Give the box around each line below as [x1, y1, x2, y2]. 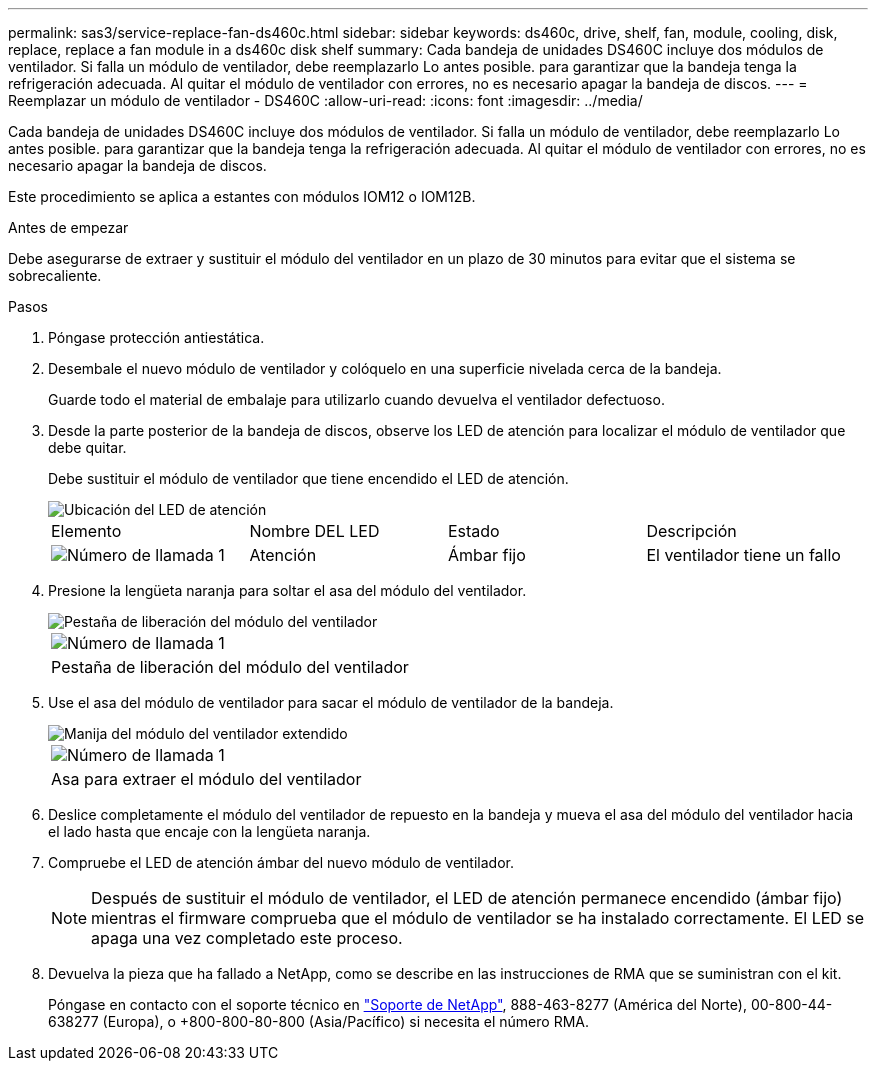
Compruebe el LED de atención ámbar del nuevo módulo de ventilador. [48, 854, 514, 871]
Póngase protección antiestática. [48, 329, 265, 346]
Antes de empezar [8, 219, 129, 236]
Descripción [646, 521, 737, 541]
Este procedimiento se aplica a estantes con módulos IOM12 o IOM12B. [8, 188, 476, 205]
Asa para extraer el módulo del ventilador [51, 769, 362, 789]
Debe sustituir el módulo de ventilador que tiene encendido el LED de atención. [48, 470, 569, 487]
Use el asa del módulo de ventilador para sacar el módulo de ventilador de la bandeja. [48, 694, 614, 711]
